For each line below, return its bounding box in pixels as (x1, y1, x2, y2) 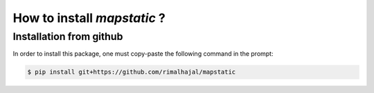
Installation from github (12, 30, 123, 43)
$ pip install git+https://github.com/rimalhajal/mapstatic (27, 68, 236, 76)
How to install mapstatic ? (12, 10, 166, 25)
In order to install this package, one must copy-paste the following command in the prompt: (12, 50, 274, 58)
